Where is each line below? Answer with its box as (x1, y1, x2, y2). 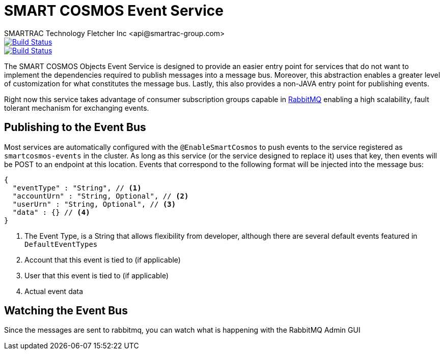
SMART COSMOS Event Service (4, 2, 224, 19)
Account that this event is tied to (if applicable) (24, 255, 181, 264)
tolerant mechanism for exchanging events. (4, 103, 149, 112)
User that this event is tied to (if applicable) (24, 271, 169, 280)
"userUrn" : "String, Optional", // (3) (12, 200, 176, 208)
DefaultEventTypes (24, 240, 98, 248)
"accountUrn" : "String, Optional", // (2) (12, 191, 189, 200)
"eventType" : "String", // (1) (12, 183, 142, 192)
